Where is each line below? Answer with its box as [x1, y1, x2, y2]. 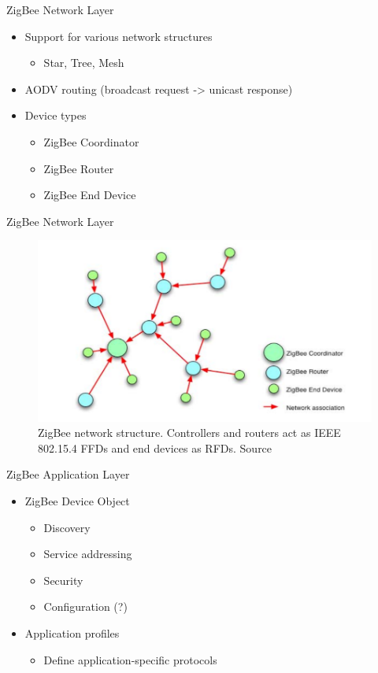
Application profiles [24, 625, 120, 642]
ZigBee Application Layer [6, 466, 130, 483]
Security [43, 571, 83, 588]
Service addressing [43, 545, 132, 562]
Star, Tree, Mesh [43, 54, 124, 71]
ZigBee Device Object [24, 493, 130, 509]
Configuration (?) [43, 598, 128, 615]
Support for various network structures [24, 28, 213, 44]
